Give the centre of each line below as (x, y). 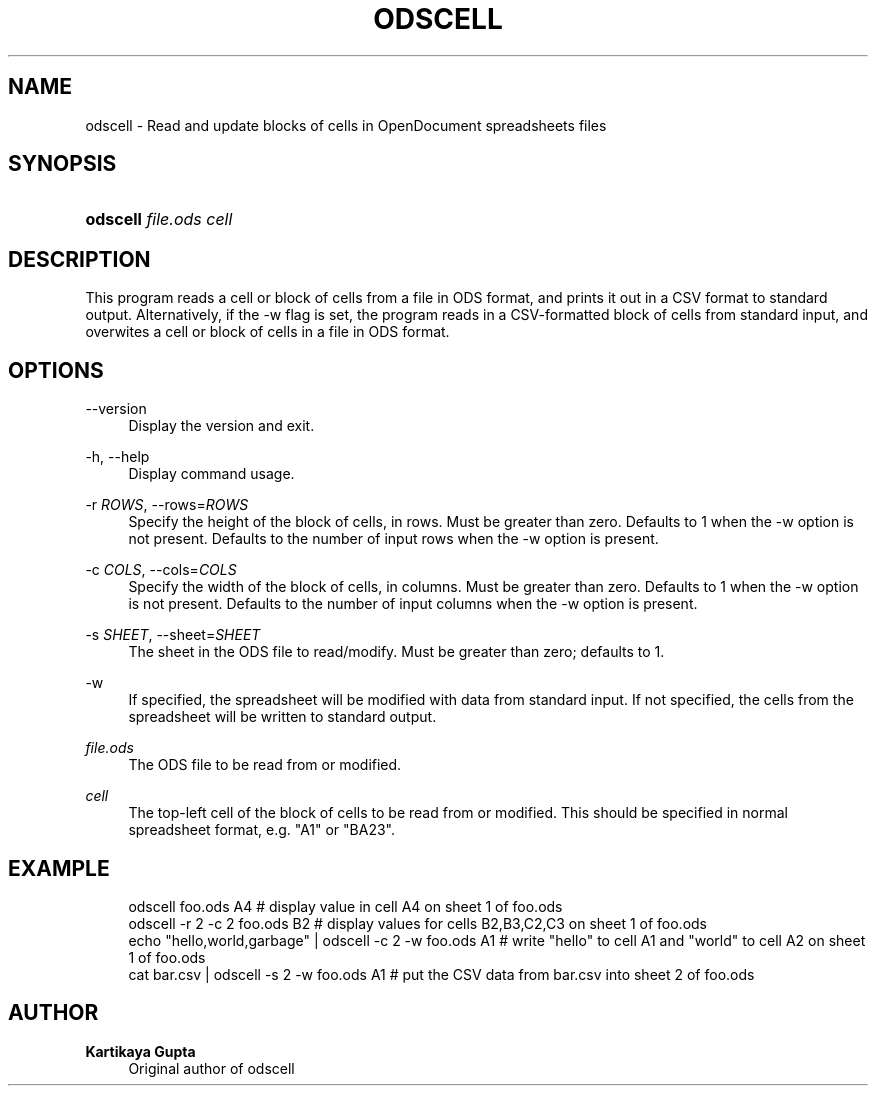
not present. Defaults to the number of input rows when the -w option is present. (393, 539)
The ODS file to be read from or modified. (265, 765)
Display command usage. (211, 474)
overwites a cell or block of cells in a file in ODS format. (267, 332)
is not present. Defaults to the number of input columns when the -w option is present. (413, 604)
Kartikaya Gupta (140, 1051)
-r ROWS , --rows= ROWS (167, 505)
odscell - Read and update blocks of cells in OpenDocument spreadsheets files (346, 125)
